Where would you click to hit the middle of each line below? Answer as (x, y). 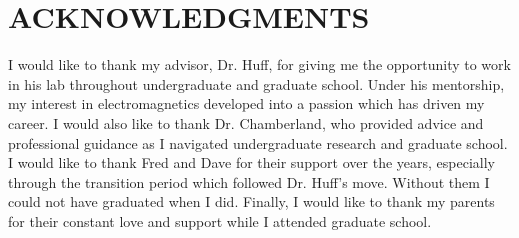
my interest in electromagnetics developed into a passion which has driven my (246, 103)
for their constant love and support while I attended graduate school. (220, 220)
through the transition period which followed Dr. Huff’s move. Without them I (249, 181)
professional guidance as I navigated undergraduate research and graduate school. (258, 142)
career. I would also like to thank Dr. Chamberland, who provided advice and (246, 122)
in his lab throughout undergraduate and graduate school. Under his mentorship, (256, 83)
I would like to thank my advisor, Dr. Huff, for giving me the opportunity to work (259, 64)
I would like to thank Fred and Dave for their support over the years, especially (251, 162)
